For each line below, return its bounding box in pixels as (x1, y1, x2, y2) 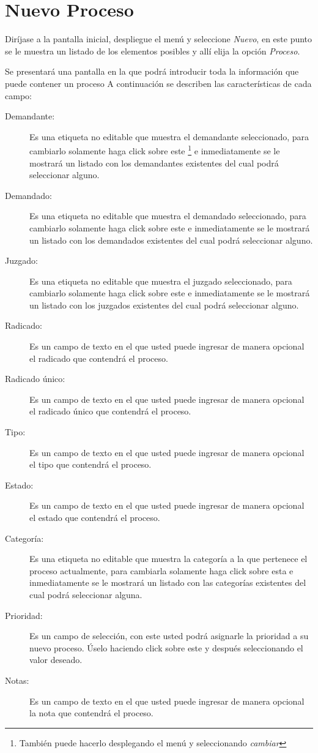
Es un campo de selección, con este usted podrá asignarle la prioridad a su (29, 629, 309, 642)
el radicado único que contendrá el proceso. (29, 405, 191, 418)
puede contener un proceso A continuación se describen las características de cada (5, 77, 312, 89)
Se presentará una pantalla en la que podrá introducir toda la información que (5, 65, 299, 78)
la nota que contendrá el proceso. (29, 706, 153, 719)
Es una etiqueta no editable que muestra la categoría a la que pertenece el (29, 552, 308, 565)
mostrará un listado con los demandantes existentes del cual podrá (29, 156, 279, 169)
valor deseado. (29, 653, 83, 666)
